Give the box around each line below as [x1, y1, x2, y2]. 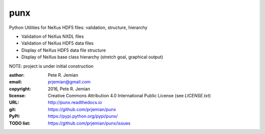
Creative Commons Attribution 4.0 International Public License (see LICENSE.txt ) [48, 93, 211, 99]
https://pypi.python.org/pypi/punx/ [48, 113, 118, 119]
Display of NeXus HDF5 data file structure [21, 47, 106, 53]
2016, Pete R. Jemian [48, 86, 90, 92]
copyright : [9, 86, 31, 92]
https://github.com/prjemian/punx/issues [48, 120, 131, 126]
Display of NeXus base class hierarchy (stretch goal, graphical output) [21, 54, 163, 60]
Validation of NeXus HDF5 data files [21, 40, 94, 46]
